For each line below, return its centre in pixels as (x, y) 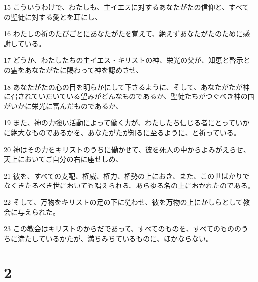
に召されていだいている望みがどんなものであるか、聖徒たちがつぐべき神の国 (129, 96)
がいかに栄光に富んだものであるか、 (63, 106)
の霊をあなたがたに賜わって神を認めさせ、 (74, 69)
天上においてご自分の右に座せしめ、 (63, 159)
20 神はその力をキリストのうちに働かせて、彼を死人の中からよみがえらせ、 (127, 149)
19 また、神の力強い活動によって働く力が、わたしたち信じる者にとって (120, 123)
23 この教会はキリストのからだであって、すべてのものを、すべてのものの (123, 229)
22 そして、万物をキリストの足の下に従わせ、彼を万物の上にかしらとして (124, 202)
